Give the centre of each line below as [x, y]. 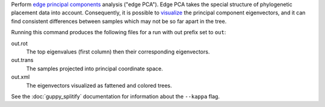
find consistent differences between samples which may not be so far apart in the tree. [119, 21]
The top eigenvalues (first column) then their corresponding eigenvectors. [118, 52]
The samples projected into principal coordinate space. [95, 69]
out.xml [20, 77]
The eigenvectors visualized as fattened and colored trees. [99, 85]
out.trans [22, 60]
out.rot [20, 43]
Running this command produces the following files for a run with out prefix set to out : [119, 32]
